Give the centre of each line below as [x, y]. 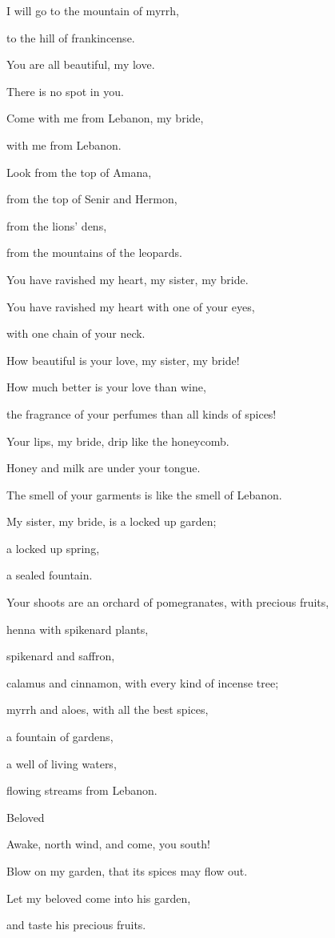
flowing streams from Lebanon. [82, 790]
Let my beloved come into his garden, [99, 898]
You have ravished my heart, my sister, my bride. [128, 279]
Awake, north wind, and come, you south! [108, 844]
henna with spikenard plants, [78, 629]
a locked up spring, [53, 548]
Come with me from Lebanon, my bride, [105, 118]
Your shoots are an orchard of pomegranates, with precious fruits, [168, 602]
